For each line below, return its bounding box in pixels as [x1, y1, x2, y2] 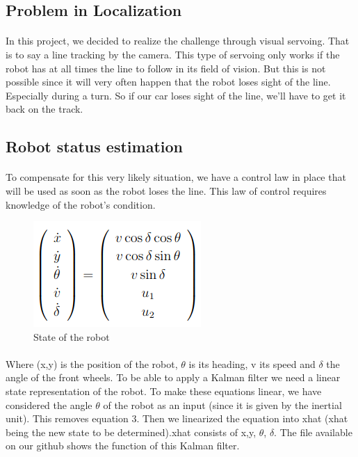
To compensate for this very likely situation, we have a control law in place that [6, 170, 346, 184]
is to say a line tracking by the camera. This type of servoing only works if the [6, 47, 340, 61]
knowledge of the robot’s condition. [6, 197, 156, 211]
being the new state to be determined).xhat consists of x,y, [6, 424, 257, 439]
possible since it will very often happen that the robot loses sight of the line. [6, 74, 331, 89]
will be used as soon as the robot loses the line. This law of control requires [6, 183, 327, 198]
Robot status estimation [6, 136, 183, 157]
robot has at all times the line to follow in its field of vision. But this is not [6, 61, 326, 75]
